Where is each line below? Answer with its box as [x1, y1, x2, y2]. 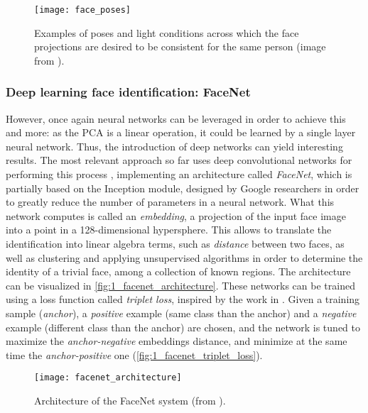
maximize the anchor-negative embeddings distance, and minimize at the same [6, 334, 347, 348]
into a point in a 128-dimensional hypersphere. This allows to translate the [6, 222, 332, 237]
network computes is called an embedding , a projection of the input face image [6, 208, 346, 223]
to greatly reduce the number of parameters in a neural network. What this [6, 194, 335, 209]
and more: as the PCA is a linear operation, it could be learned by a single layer [6, 125, 356, 140]
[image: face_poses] [34, 5, 131, 15]
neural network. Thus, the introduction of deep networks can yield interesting [6, 138, 343, 153]
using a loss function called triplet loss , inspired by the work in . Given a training [6, 292, 360, 307]
